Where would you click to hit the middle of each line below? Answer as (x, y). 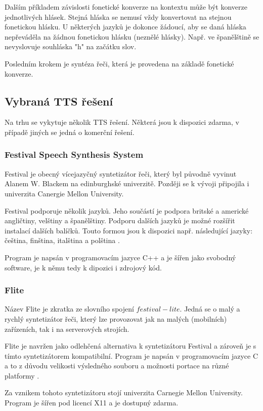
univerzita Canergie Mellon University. (64, 193)
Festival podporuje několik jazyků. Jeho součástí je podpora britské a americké (127, 210)
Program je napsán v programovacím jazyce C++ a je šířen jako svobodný (120, 257)
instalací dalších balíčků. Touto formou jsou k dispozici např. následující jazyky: (129, 230)
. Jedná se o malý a (210, 309)
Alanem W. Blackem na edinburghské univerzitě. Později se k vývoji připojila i (127, 183)
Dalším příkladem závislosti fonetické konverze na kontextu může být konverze (126, 7)
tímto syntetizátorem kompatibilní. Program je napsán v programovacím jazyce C (131, 355)
